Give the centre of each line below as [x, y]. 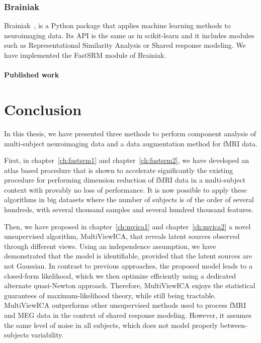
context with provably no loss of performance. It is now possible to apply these [125, 189]
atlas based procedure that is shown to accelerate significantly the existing [119, 170]
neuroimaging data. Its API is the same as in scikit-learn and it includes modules [129, 35]
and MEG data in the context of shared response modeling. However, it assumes [128, 315]
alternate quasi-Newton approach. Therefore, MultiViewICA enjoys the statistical [130, 285]
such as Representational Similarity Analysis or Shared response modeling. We [125, 45]
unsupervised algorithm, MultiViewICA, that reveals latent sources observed [122, 236]
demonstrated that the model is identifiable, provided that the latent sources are [128, 256]
